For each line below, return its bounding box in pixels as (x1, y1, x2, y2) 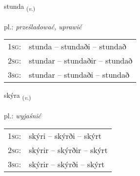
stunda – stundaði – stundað (29, 41, 126, 52)
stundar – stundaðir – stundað (29, 55, 133, 66)
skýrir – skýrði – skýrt (29, 158, 105, 170)
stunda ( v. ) (4, 1, 36, 12)
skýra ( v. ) (4, 90, 31, 102)
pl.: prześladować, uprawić (4, 21, 82, 31)
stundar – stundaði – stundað (29, 69, 129, 81)
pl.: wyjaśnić (4, 110, 41, 121)
